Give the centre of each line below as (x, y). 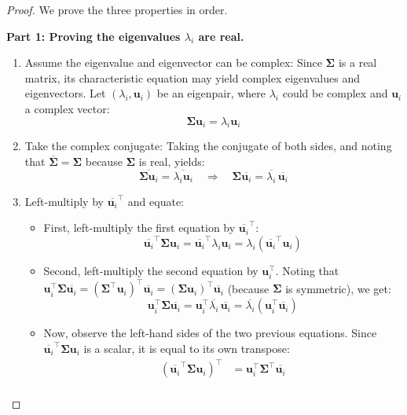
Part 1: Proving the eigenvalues (93, 36)
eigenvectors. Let (65, 93)
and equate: (156, 201)
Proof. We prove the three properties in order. (117, 9)
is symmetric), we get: (338, 288)
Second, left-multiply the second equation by (151, 270)
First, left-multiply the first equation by (139, 228)
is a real (357, 62)
